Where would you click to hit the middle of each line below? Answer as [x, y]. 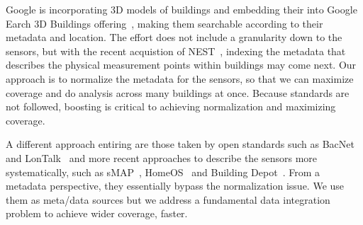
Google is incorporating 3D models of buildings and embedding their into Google [181, 9]
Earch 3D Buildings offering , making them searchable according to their [164, 23]
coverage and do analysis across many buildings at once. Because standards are [178, 92]
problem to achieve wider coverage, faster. [97, 213]
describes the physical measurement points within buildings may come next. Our [181, 65]
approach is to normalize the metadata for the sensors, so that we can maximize [180, 78]
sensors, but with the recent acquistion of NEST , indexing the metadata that [176, 51]
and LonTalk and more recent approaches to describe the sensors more [162, 157]
